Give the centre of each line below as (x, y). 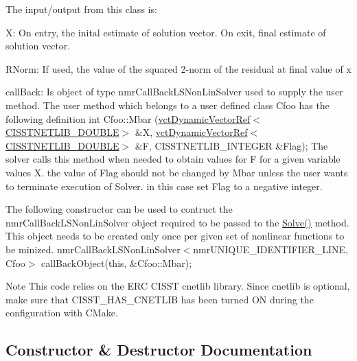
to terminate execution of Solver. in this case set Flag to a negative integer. (164, 186)
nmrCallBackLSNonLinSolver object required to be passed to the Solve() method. (177, 222)
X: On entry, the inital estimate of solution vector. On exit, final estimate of (166, 32)
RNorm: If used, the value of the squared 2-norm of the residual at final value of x (178, 68)
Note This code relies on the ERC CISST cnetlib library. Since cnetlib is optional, (178, 286)
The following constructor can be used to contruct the (119, 209)
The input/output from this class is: (81, 9)
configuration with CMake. (62, 313)
